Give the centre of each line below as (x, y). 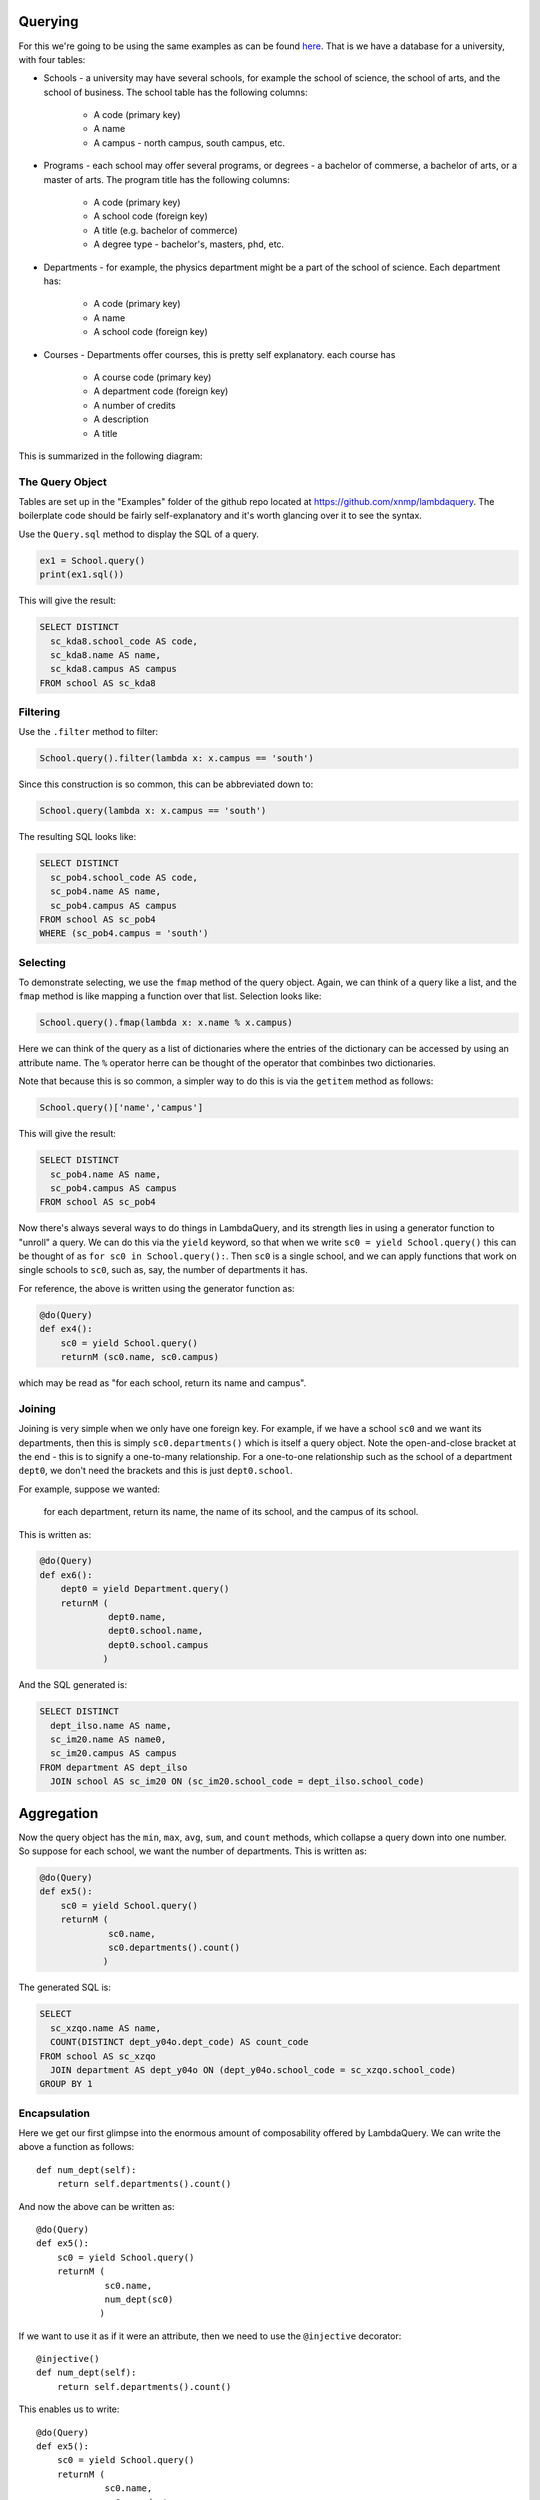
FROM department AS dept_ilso (113, 1767)
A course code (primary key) (152, 377)
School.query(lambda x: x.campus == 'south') (153, 811)
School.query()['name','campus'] (121, 1108)
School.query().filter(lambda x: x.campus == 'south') (176, 758)
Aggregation (58, 1813)
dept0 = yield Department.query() (145, 1589)
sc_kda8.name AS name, (106, 654)
